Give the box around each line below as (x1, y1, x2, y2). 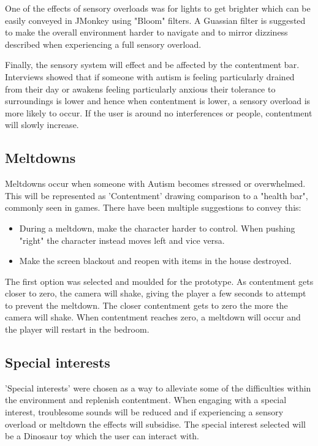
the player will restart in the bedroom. (5, 323, 150, 336)
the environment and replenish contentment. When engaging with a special (5, 393, 287, 406)
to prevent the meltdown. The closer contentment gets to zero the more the (5, 298, 288, 311)
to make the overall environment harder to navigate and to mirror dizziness (5, 26, 288, 39)
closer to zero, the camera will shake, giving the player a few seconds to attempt (5, 287, 306, 300)
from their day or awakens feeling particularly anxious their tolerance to (5, 82, 276, 95)
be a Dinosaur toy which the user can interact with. (5, 429, 200, 442)
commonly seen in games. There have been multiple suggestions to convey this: (5, 201, 301, 214)
